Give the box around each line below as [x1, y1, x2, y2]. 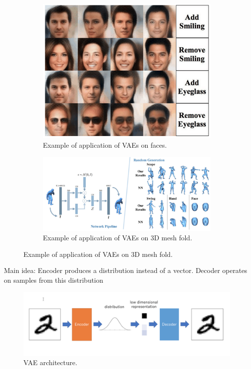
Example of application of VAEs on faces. [43, 139, 167, 150]
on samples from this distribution [4, 275, 103, 285]
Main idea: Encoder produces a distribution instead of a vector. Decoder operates [4, 265, 248, 275]
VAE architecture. [23, 357, 77, 368]
